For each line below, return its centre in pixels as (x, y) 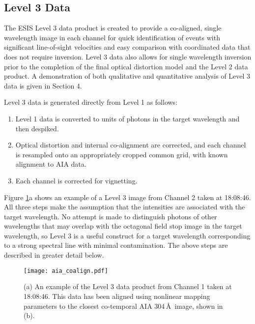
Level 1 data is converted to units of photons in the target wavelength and (127, 118)
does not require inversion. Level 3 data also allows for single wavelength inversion (128, 56)
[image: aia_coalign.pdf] (66, 271)
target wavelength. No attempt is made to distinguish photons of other (111, 216)
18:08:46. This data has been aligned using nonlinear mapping (117, 296)
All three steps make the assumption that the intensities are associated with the (125, 207)
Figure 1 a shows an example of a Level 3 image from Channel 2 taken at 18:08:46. (127, 197)
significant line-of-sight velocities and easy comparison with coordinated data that (127, 47)
